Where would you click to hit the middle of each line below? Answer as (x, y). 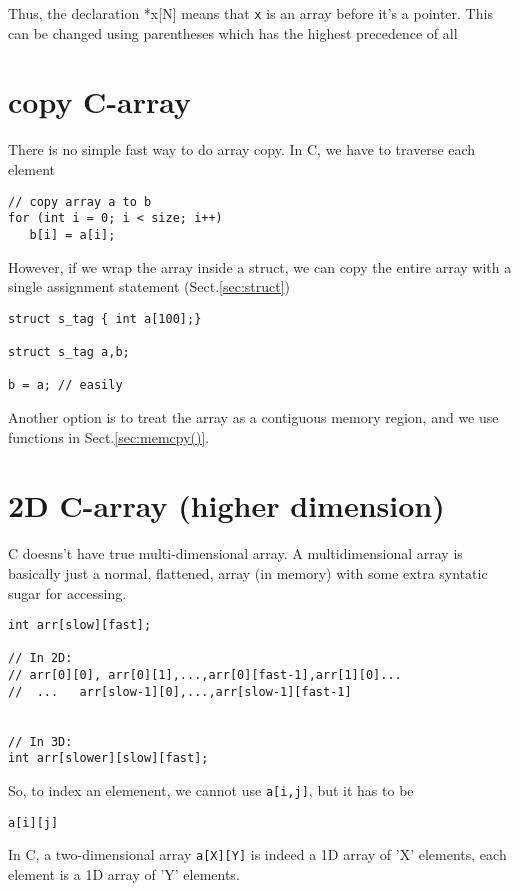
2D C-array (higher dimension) (226, 505)
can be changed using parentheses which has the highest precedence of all (233, 32)
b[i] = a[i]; (72, 234)
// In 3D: (40, 741)
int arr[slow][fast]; (80, 625)
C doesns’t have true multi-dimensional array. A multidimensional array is (235, 553)
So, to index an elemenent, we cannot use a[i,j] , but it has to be (211, 790)
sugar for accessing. (67, 592)
